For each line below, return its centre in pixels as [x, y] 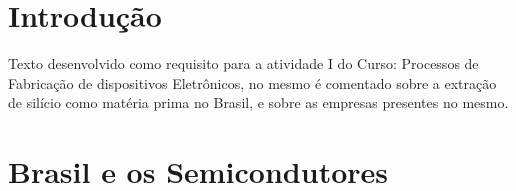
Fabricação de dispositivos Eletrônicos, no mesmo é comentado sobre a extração [252, 82]
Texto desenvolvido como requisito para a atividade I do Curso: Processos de [243, 63]
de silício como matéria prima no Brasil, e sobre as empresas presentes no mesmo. [258, 102]
